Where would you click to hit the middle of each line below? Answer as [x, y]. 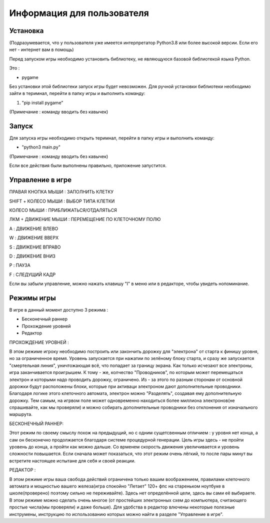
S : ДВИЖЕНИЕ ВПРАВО [35, 247]
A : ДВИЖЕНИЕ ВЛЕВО [34, 228]
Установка [26, 31]
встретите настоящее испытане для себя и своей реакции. [72, 460]
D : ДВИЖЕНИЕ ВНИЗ [32, 256]
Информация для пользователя [79, 13]
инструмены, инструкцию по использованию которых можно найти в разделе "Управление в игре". [116, 514]
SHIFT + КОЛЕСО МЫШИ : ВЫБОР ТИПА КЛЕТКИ [62, 201]
